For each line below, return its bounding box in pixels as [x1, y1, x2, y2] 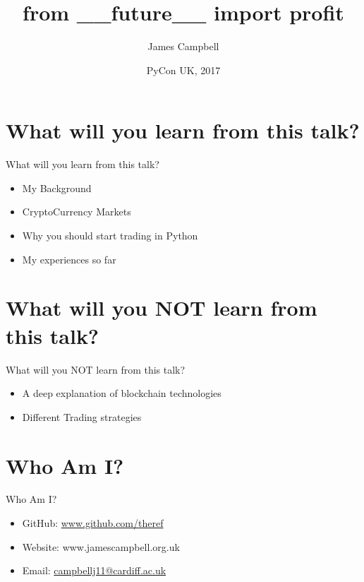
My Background [22, 180, 92, 195]
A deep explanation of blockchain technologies [22, 386, 222, 400]
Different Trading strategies [22, 409, 142, 424]
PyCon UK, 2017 [146, 62, 221, 77]
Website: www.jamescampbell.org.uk [22, 539, 180, 554]
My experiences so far [22, 251, 116, 266]
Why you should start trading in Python [22, 228, 198, 243]
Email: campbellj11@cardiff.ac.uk [22, 563, 166, 578]
